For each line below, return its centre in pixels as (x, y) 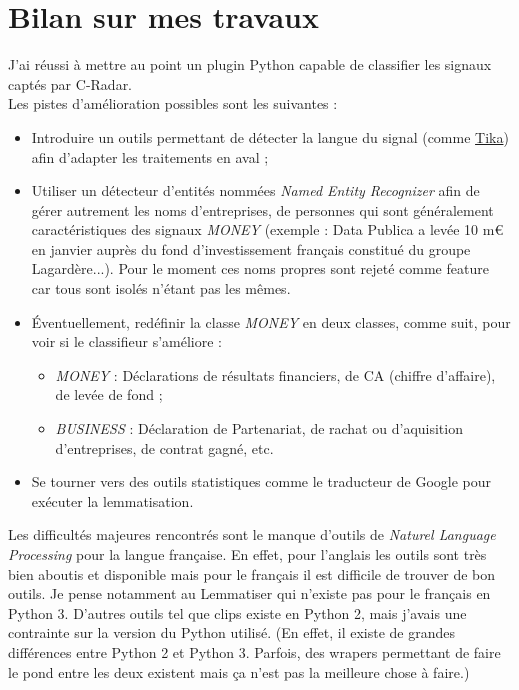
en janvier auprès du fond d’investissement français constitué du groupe (251, 248)
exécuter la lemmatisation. (112, 500)
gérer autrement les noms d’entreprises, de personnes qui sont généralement (262, 209)
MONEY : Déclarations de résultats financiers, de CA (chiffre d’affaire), (275, 374)
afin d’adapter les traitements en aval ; (150, 156)
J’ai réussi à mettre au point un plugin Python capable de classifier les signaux (250, 64)
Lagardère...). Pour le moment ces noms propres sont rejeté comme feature (260, 268)
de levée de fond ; (109, 394)
